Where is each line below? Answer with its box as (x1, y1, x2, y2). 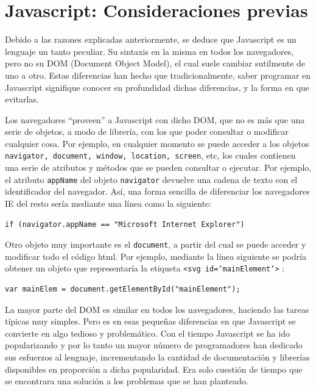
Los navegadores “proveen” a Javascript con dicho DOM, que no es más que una (5, 113, 305, 126)
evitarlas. (5, 93, 39, 106)
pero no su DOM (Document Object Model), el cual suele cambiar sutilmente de (5, 57, 306, 70)
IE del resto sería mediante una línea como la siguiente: (5, 196, 212, 209)
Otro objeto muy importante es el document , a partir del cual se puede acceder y (5, 238, 306, 251)
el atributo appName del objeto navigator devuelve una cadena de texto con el (5, 173, 298, 185)
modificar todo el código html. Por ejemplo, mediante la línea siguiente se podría (5, 249, 307, 262)
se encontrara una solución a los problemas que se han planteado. (5, 375, 248, 387)
